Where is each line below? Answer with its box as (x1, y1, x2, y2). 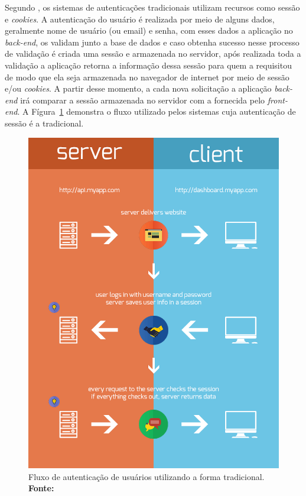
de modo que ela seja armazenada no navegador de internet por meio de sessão (5, 70, 289, 83)
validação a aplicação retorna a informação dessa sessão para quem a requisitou (5, 59, 292, 71)
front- (267, 93, 288, 106)
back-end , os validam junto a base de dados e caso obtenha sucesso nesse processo (5, 35, 300, 48)
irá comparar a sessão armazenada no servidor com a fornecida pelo (20, 93, 265, 106)
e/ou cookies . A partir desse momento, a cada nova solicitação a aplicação (5, 82, 272, 95)
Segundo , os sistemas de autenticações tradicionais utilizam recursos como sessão (5, 1, 300, 13)
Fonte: (28, 482, 54, 494)
